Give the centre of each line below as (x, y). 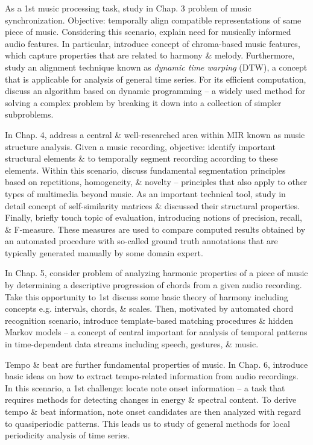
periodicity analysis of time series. (68, 435)
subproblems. (29, 114)
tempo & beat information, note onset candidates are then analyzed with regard (153, 411)
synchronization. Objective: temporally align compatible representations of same (153, 20)
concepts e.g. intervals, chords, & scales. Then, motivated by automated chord (149, 308)
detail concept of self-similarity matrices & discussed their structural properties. (152, 205)
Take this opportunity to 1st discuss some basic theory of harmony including (147, 296)
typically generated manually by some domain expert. (104, 252)
